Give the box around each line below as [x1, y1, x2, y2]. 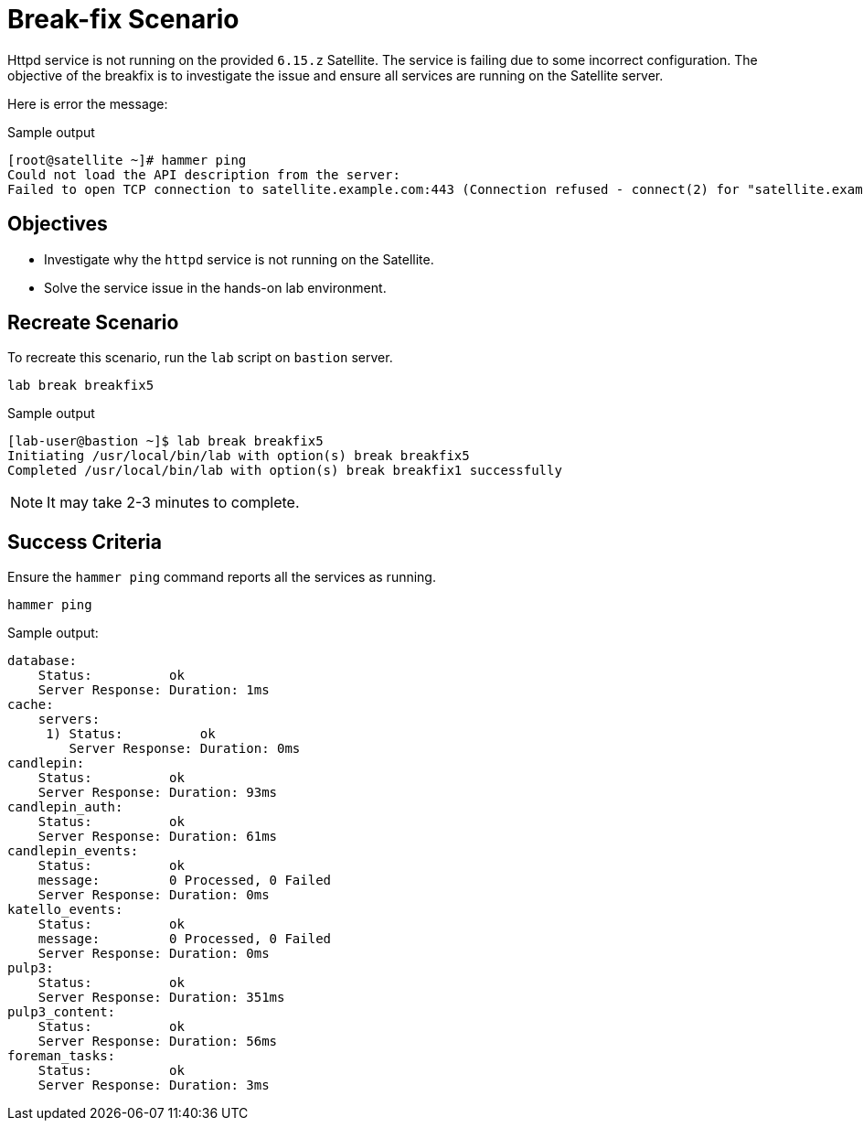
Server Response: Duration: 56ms [37, 1034, 278, 1049]
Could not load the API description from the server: [7, 167, 400, 182]
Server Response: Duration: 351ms [37, 990, 285, 1005]
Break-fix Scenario [7, 4, 240, 35]
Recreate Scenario [7, 311, 179, 335]
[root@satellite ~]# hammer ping [7, 152, 247, 167]
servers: [37, 712, 101, 727]
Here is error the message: [7, 95, 168, 112]
